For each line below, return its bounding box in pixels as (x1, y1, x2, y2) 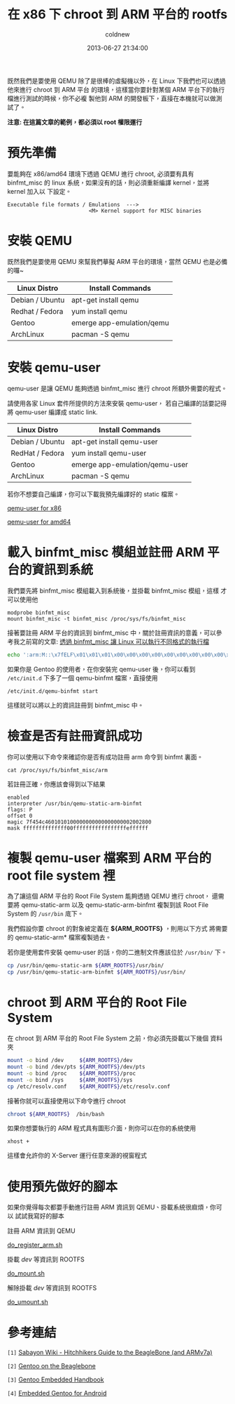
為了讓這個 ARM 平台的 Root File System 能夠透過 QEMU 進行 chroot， (7, 892, 211, 901)
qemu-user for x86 (7, 503, 62, 512)
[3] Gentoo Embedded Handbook (7, 1375, 104, 1384)
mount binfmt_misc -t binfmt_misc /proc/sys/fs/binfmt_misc (7, 615, 187, 622)
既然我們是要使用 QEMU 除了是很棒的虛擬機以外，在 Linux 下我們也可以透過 (7, 77, 226, 85)
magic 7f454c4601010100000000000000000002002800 (7, 819, 152, 826)
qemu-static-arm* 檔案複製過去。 (15, 933, 112, 941)
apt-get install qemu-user (71, 437, 159, 446)
